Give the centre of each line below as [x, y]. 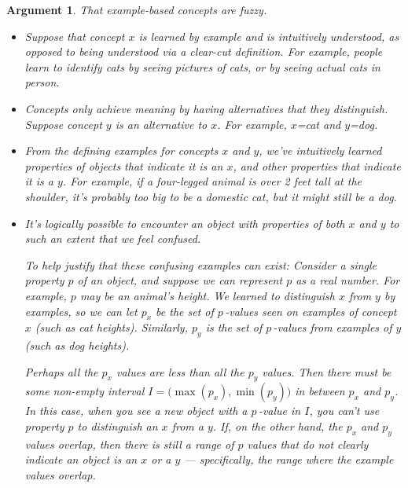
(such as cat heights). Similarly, [111, 327]
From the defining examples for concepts [121, 150]
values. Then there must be [327, 371]
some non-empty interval [85, 391]
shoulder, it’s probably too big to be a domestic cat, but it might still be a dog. [211, 196]
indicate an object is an [81, 459]
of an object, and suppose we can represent [180, 280]
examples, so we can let [81, 311]
